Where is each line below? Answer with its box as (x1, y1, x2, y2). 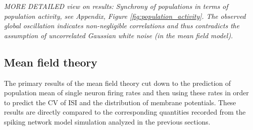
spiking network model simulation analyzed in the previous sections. (4, 116, 210, 127)
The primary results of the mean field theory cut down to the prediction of (4, 77, 231, 88)
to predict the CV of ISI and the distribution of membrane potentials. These (4, 97, 236, 107)
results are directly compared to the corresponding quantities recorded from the (4, 107, 246, 117)
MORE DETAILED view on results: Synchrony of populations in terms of (4, 1, 228, 11)
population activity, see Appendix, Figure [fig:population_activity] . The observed (4, 10, 246, 21)
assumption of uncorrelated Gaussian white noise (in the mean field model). (4, 30, 233, 40)
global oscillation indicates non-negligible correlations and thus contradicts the (4, 20, 240, 31)
